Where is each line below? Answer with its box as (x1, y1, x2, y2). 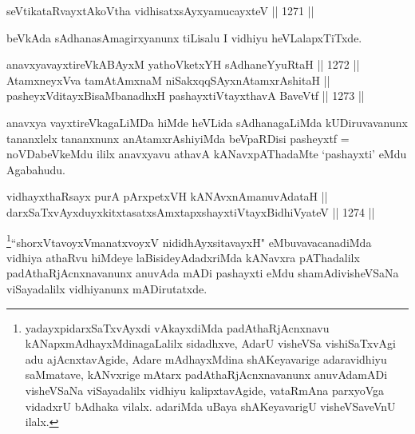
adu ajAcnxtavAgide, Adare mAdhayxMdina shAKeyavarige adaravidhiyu (25, 350, 387, 367)
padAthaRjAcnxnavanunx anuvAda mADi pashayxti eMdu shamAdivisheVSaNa (6, 265, 399, 281)
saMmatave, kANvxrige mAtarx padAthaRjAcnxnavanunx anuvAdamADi (25, 366, 388, 383)
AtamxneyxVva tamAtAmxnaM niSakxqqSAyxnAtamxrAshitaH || (6, 71, 330, 88)
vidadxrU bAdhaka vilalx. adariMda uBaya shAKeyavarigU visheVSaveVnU (25, 397, 396, 414)
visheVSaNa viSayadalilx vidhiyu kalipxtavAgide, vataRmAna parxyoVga (25, 381, 384, 398)
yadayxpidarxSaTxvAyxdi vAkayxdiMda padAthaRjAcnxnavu (25, 319, 330, 336)
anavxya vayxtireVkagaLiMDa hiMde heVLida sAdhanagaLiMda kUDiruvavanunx (6, 113, 408, 130)
